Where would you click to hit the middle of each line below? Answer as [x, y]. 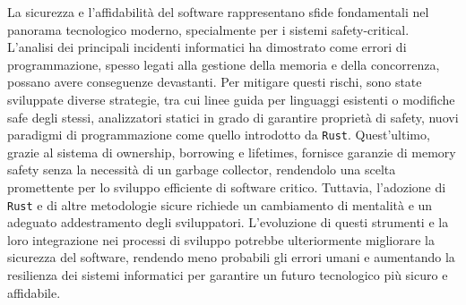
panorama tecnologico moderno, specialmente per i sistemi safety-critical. [208, 29]
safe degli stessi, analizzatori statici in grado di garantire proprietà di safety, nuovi [233, 117]
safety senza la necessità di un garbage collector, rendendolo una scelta [202, 169]
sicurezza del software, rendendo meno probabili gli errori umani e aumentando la [231, 257]
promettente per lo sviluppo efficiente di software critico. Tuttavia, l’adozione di [227, 187]
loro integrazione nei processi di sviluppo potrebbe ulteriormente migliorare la [221, 239]
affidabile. [34, 292]
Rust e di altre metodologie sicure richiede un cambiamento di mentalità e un [220, 204]
